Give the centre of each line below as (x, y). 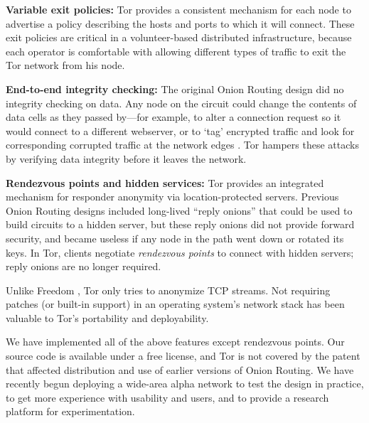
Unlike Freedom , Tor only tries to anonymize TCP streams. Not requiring (168, 290)
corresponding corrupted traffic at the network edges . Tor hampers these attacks (182, 145)
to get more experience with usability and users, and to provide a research (167, 397)
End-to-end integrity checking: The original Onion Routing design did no (175, 89)
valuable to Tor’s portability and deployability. (107, 317)
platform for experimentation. (70, 411)
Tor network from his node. (65, 65)
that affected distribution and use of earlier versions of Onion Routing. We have (180, 369)
